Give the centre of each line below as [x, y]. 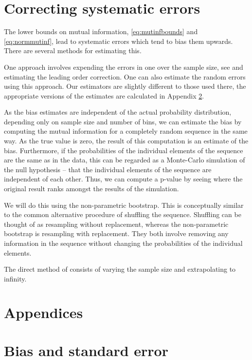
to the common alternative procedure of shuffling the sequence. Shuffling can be [123, 214]
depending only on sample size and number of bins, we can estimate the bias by [123, 121]
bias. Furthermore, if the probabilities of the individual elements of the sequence [124, 150]
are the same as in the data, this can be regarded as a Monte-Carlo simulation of [125, 160]
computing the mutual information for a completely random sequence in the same [126, 131]
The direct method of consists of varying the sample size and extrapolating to [120, 269]
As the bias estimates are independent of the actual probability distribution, [118, 112]
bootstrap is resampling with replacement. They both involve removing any [116, 233]
